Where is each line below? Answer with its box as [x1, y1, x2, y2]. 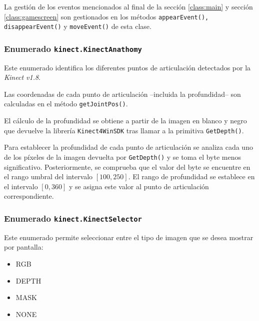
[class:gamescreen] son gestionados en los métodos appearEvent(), [4, 11, 209, 21]
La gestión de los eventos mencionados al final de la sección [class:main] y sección [4, 1, 253, 11]
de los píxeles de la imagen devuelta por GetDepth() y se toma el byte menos [4, 151, 241, 162]
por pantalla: [4, 242, 43, 252]
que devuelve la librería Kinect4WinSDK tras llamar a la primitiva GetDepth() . [4, 125, 244, 135]
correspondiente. [4, 191, 54, 201]
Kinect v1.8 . [4, 72, 40, 82]
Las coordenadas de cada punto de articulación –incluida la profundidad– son [4, 88, 241, 99]
